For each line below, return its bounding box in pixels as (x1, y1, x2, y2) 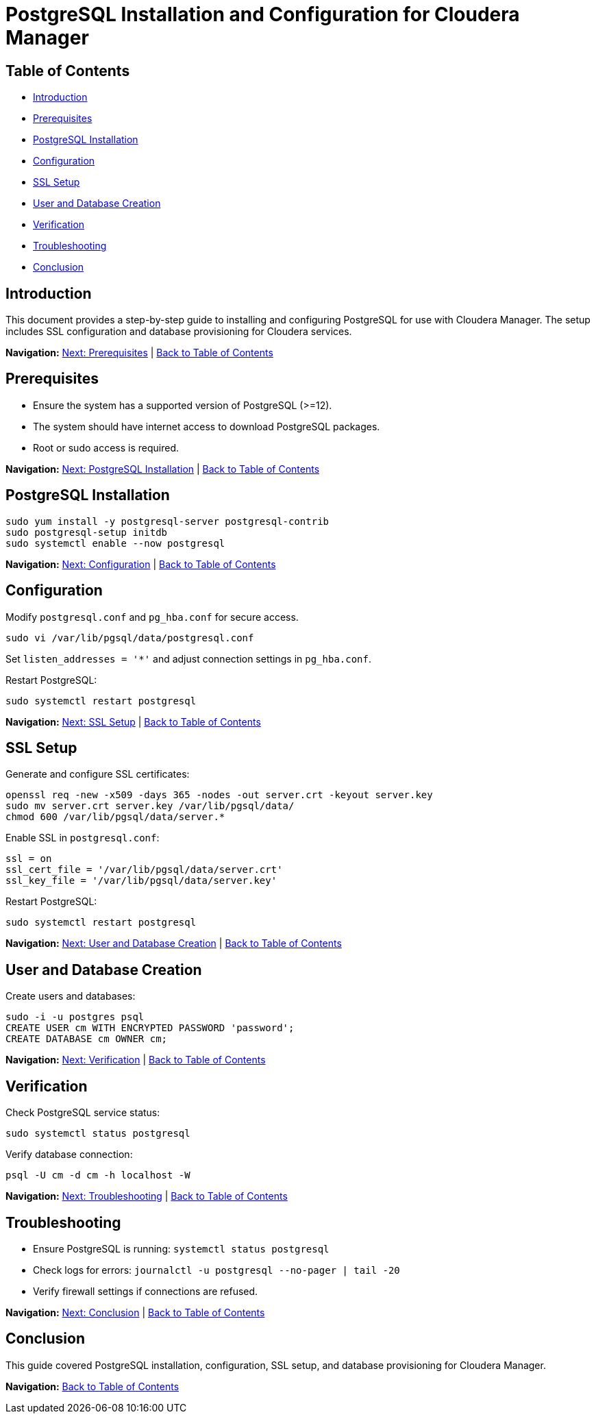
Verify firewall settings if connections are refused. (33, 1285, 258, 1297)
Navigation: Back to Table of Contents (5, 1380, 179, 1392)
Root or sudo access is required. (33, 441, 179, 454)
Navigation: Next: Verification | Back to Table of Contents (5, 1054, 266, 1066)
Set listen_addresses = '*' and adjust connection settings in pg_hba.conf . (5, 652, 372, 665)
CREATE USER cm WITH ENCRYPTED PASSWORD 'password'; (5, 1022, 295, 1034)
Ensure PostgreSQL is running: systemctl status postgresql (33, 1242, 330, 1255)
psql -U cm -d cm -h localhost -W (5, 1170, 190, 1181)
